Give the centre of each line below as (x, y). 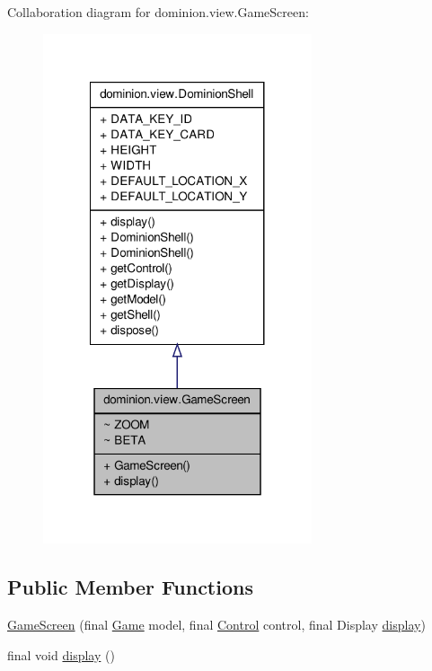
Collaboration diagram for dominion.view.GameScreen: (158, 12)
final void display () (61, 654)
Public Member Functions (130, 587)
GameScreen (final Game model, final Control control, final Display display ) (216, 625)
